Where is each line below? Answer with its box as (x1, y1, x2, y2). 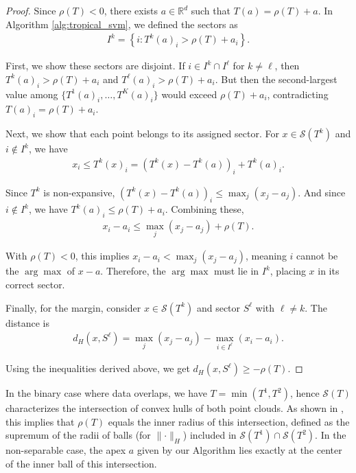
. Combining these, (165, 202, 244, 216)
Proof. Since (5, 3, 56, 17)
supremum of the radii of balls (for (5, 428, 151, 442)
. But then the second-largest (215, 71, 337, 86)
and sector (196, 300, 241, 314)
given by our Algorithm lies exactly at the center (137, 443, 342, 457)
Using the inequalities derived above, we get (5, 361, 190, 376)
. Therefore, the (100, 264, 166, 278)
